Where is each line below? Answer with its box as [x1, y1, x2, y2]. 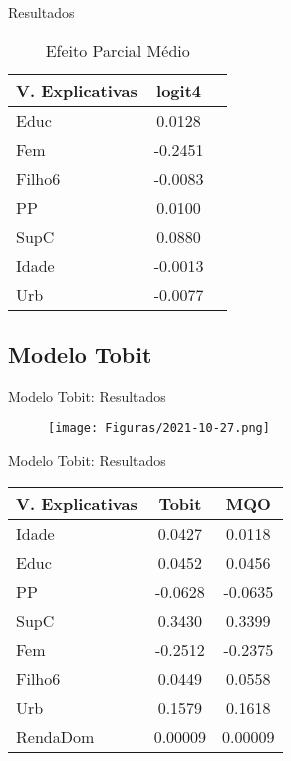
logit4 [156, 78, 202, 102]
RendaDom [16, 724, 95, 748]
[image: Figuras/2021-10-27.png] [48, 421, 270, 436]
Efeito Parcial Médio [45, 38, 190, 62]
